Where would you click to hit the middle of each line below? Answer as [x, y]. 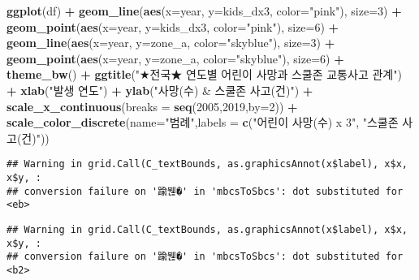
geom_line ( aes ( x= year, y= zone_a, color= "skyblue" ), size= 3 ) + [171, 43]
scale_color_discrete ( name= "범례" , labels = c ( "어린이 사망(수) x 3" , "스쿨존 [203, 122]
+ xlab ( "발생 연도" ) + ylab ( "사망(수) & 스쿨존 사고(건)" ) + [160, 90]
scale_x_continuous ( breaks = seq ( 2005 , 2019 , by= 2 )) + [152, 106]
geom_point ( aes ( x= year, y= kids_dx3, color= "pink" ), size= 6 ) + [173, 26]
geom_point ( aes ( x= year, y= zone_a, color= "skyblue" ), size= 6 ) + [175, 58]
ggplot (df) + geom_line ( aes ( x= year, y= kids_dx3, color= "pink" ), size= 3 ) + [204, 11]
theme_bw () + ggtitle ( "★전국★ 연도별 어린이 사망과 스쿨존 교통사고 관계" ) [204, 74]
